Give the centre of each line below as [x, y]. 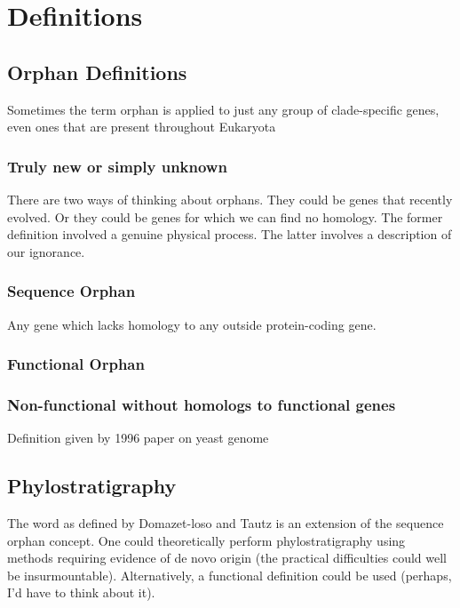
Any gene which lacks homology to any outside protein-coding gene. [192, 324]
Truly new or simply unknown [117, 166]
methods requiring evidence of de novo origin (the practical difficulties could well [227, 558]
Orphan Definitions [97, 72]
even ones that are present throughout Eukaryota [142, 127]
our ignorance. [46, 251]
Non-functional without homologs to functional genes [202, 404]
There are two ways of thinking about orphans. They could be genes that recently [230, 199]
